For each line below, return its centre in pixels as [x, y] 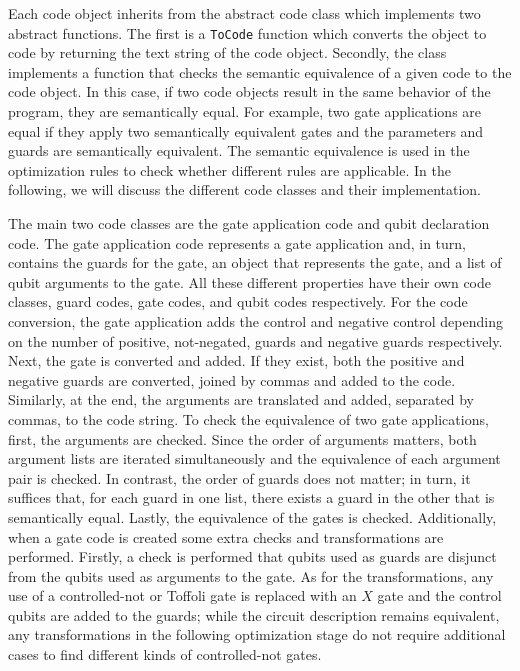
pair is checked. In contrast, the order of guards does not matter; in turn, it [239, 477]
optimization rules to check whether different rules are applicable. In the [229, 169]
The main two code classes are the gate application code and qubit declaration [249, 223]
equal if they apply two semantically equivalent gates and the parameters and [246, 130]
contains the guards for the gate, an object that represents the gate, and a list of [255, 262]
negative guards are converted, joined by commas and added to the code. [232, 379]
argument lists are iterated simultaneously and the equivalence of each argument [254, 458]
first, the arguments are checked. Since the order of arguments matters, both [242, 438]
